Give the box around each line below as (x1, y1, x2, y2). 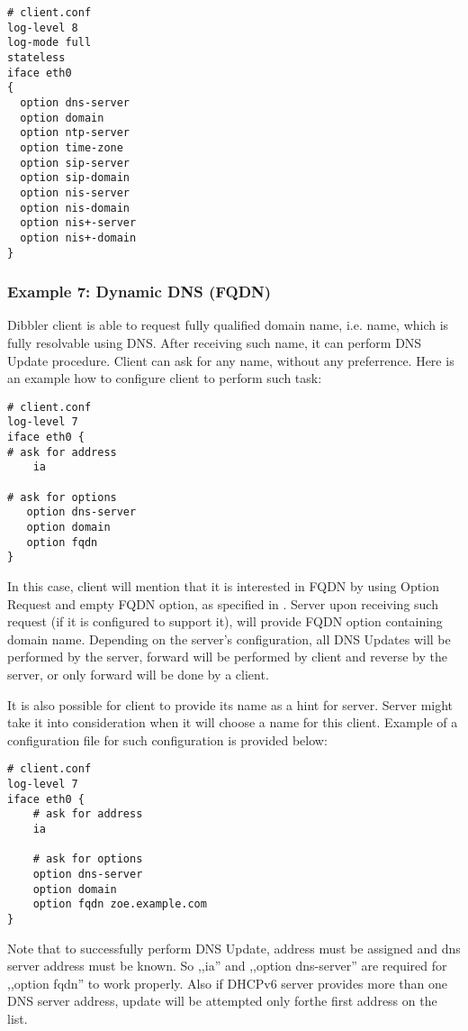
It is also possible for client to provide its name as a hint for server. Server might (7, 695, 454, 714)
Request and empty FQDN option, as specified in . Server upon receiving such (7, 594, 438, 613)
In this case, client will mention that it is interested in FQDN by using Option (7, 576, 439, 595)
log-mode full (7, 36, 92, 50)
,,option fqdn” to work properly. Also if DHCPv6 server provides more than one (7, 973, 447, 992)
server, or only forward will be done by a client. (7, 664, 269, 683)
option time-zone (20, 141, 123, 154)
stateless (7, 50, 66, 64)
